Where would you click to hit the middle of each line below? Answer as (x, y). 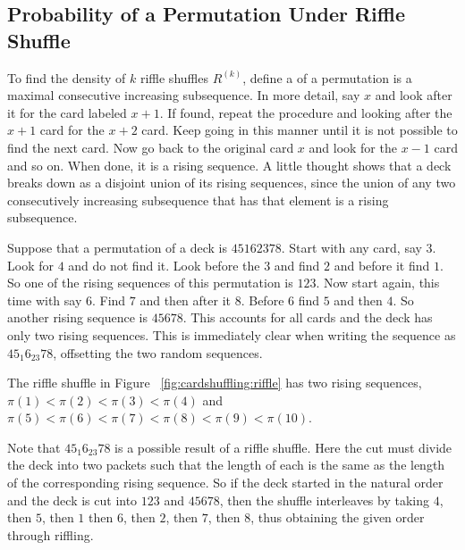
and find (297, 265)
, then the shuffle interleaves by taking (324, 500)
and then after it (185, 300)
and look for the (353, 147)
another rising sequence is (78, 317)
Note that (34, 447)
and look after (414, 95)
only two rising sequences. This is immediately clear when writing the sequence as (232, 334)
